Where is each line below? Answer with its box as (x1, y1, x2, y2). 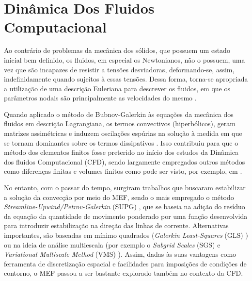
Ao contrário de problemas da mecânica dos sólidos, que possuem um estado (4, 45, 230, 55)
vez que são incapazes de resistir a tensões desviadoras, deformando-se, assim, (4, 64, 235, 74)
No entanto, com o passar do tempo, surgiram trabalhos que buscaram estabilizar (4, 182, 246, 193)
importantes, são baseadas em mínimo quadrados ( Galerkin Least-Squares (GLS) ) (4, 230, 248, 240)
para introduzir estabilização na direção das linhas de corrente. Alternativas (4, 220, 229, 231)
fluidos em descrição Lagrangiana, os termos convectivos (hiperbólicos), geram (4, 118, 236, 129)
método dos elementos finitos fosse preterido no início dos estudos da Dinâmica (4, 147, 238, 157)
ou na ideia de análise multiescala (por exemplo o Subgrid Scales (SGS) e (4, 239, 220, 249)
